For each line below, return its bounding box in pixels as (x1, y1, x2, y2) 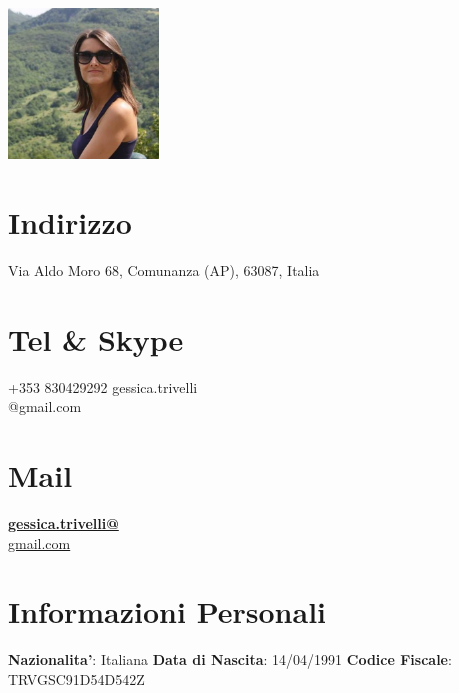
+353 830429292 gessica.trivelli (8, 376, 198, 397)
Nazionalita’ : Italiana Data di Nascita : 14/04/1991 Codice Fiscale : (8, 649, 452, 670)
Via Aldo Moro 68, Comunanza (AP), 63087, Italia (8, 259, 320, 280)
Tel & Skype (8, 318, 184, 359)
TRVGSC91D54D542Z (8, 668, 145, 689)
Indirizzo (8, 201, 132, 242)
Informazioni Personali (8, 591, 327, 632)
